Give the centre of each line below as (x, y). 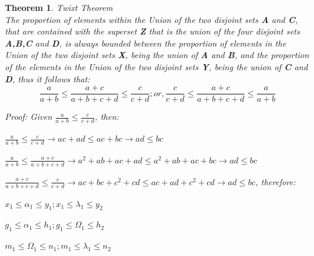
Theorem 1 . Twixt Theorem (59, 7)
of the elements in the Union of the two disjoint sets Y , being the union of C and (156, 66)
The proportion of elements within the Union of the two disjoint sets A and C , (152, 19)
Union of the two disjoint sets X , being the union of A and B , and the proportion (157, 55)
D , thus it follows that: (48, 78)
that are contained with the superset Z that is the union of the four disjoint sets (152, 31)
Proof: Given (28, 117)
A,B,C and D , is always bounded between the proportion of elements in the (145, 43)
